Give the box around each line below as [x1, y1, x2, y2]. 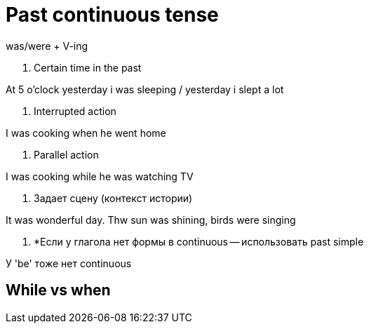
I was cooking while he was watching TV [6, 170, 194, 182]
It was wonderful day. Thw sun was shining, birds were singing [6, 213, 296, 226]
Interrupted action [34, 105, 116, 117]
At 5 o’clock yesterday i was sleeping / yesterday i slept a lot [6, 83, 284, 95]
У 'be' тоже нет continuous [6, 257, 132, 269]
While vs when [6, 281, 111, 300]
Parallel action [34, 148, 99, 161]
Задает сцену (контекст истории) [34, 192, 193, 204]
